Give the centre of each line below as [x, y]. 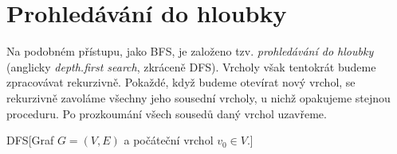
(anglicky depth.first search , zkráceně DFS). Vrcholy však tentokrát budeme [191, 66]
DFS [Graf [30, 140]
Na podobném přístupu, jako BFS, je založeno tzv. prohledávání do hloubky [190, 51]
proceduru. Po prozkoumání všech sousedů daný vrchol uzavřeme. [167, 113]
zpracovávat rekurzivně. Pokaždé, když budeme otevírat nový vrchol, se [181, 82]
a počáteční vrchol [169, 140]
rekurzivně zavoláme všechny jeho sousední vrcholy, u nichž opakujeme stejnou [198, 97]
